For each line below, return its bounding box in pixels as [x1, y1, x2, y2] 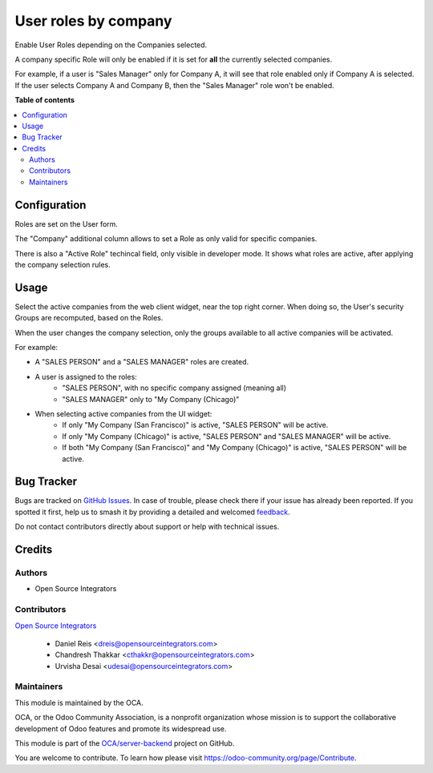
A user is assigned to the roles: [34, 372, 138, 381]
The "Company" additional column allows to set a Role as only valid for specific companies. [14, 234, 318, 244]
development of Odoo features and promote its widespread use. [14, 723, 227, 733]
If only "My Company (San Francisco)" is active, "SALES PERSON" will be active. [62, 421, 329, 430]
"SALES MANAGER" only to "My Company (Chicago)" [62, 394, 240, 404]
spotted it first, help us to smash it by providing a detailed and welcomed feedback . [14, 507, 290, 517]
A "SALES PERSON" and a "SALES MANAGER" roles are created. [34, 357, 249, 367]
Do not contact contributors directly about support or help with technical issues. [14, 521, 280, 532]
